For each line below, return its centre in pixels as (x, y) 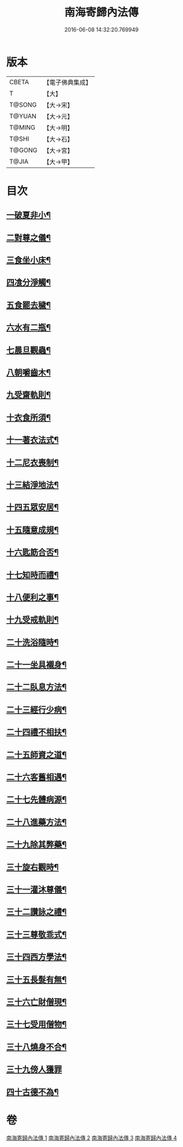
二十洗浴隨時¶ (33, 642)
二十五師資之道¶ (37, 755)
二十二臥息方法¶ (37, 687)
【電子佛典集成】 (67, 82)
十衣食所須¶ (29, 418)
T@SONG (23, 105)
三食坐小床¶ (29, 260)
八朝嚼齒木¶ (29, 372)
